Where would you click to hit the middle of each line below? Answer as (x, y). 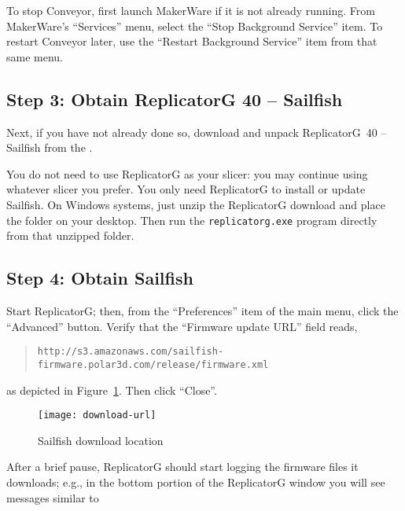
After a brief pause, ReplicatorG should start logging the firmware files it (182, 467)
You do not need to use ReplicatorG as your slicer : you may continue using (187, 173)
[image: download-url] (97, 415)
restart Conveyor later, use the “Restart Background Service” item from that (192, 41)
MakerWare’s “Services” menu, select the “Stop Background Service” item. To (195, 26)
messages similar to (53, 497)
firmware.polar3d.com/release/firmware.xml (153, 364)
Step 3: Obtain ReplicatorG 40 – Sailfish (175, 99)
